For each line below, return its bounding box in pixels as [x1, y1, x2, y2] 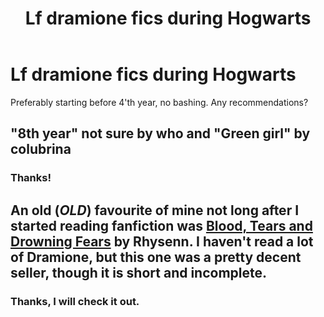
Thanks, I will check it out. [10, 294, 140, 308]
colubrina [10, 141, 72, 158]
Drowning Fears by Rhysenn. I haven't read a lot [10, 233, 314, 250]
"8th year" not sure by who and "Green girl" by [10, 125, 311, 142]
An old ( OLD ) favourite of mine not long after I [10, 202, 300, 219]
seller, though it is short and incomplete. [10, 264, 268, 281]
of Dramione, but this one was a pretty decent [10, 248, 302, 266]
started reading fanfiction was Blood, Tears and [10, 217, 313, 234]
